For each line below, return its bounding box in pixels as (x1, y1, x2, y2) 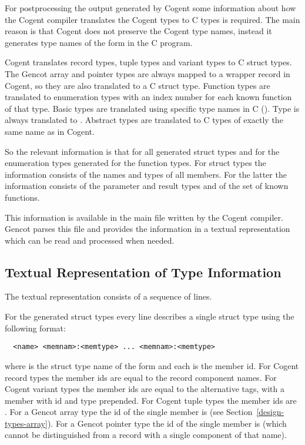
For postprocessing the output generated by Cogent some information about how (5, 2, 296, 14)
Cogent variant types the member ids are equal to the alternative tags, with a (5, 383, 284, 395)
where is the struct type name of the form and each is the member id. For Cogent (5, 359, 299, 371)
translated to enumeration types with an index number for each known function (5, 91, 292, 103)
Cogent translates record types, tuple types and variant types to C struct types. (5, 56, 292, 68)
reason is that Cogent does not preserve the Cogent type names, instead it (5, 25, 272, 37)
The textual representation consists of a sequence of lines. (5, 290, 212, 303)
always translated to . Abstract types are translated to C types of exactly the (5, 114, 283, 126)
